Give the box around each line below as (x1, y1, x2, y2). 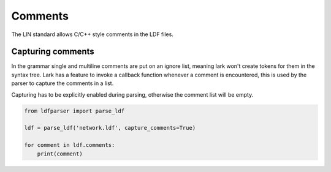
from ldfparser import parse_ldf (24, 107, 125, 114)
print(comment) (37, 150, 83, 157)
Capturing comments (11, 47, 94, 57)
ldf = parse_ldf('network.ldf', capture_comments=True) (24, 124, 196, 132)
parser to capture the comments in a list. (11, 80, 114, 87)
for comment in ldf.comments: (24, 141, 115, 149)
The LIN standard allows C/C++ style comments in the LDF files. (11, 31, 174, 38)
